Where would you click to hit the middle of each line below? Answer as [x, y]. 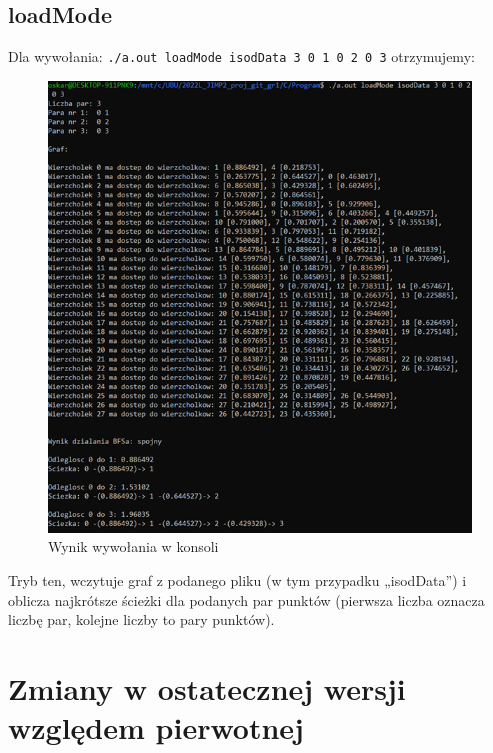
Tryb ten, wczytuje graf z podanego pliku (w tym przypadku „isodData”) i [237, 580]
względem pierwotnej [156, 727]
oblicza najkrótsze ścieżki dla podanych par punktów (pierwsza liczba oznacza [246, 599]
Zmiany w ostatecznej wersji [207, 688]
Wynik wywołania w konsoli [133, 546]
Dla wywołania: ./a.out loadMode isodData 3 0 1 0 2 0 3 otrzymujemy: [241, 56]
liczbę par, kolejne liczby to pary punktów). [141, 619]
